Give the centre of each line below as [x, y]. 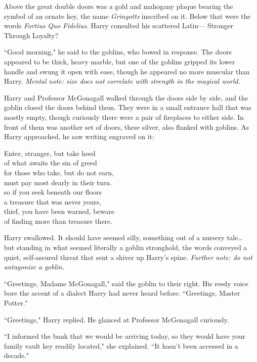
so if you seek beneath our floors [53, 192]
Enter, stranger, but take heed [50, 153]
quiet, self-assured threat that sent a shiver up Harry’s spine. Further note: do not [128, 257]
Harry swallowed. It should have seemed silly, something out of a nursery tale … [123, 237]
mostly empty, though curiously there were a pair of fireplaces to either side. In [124, 117]
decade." [17, 355]
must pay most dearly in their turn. [58, 182]
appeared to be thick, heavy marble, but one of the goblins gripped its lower [120, 61]
